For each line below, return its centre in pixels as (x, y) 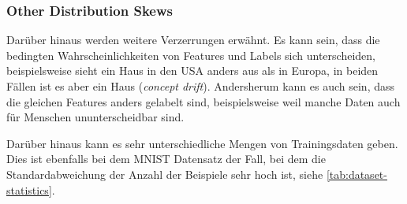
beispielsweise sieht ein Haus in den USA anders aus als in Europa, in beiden (192, 70)
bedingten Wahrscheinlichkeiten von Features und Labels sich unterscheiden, (191, 55)
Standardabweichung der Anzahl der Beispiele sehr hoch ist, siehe (165, 174)
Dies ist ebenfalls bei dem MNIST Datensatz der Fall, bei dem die (166, 159)
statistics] (29, 189)
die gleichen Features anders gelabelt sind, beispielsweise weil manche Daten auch (203, 101)
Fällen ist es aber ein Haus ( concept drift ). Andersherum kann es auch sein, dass (200, 86)
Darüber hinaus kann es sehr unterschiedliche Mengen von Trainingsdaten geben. (202, 143)
